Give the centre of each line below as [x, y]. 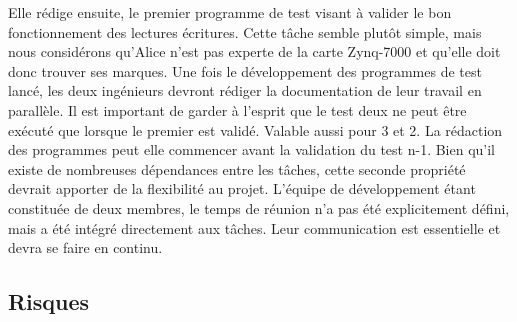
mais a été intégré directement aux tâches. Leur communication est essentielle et [254, 227]
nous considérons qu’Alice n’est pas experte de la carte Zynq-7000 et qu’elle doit [254, 51]
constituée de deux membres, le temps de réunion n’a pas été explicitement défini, [259, 207]
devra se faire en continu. [85, 247]
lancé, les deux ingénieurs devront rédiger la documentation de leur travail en [245, 90]
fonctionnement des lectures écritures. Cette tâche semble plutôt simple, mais [245, 31]
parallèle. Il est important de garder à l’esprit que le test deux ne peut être [237, 109]
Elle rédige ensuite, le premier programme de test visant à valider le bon [230, 12]
